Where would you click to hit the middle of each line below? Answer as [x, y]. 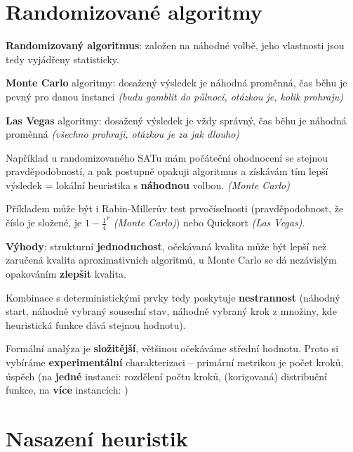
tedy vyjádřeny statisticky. [62, 59]
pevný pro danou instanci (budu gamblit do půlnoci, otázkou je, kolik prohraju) [175, 96]
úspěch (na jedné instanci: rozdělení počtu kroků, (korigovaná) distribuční [167, 376]
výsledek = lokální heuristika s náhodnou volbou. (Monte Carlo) [148, 185]
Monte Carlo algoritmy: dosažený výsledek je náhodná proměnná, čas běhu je [176, 83]
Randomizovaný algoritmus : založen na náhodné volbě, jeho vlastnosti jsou [175, 45]
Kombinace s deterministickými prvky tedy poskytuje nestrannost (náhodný [173, 297]
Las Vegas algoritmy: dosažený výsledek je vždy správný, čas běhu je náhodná [176, 120]
